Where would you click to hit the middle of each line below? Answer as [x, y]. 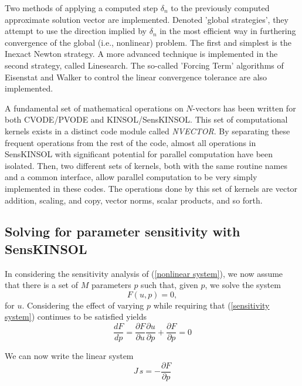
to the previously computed [220, 8]
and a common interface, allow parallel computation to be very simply [131, 177]
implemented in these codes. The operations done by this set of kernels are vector [151, 188]
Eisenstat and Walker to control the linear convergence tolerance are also [136, 77]
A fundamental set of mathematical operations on [94, 108]
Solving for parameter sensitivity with [123, 231]
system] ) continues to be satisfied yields [76, 316]
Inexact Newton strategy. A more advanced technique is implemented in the [141, 54]
